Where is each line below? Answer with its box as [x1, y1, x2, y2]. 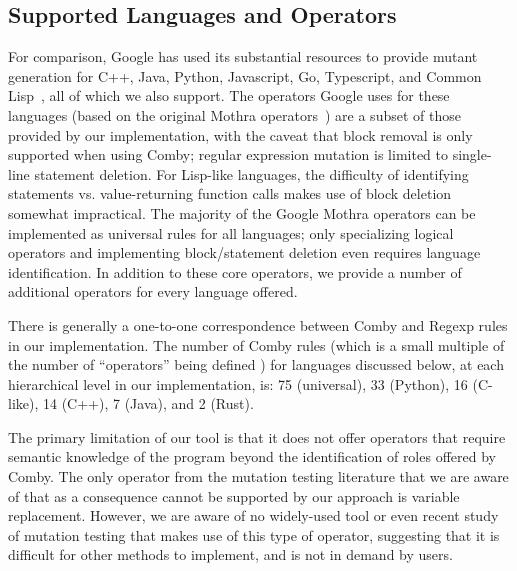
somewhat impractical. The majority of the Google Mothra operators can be [8, 202, 476, 223]
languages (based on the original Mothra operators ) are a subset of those [8, 104, 461, 125]
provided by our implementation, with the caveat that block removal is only [8, 124, 473, 145]
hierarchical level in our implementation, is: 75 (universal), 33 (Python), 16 [8, 373, 468, 394]
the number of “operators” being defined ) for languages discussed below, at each [8, 354, 504, 375]
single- [452, 144, 492, 165]
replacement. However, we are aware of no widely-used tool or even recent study [8, 505, 499, 526]
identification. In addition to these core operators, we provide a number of [8, 261, 462, 282]
